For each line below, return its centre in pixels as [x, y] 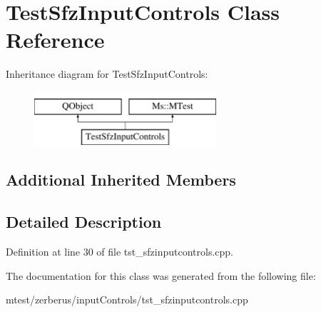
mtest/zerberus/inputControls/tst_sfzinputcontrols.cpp [127, 300]
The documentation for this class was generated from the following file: [161, 275]
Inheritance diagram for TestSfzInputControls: [107, 74]
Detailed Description [84, 222]
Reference [55, 40]
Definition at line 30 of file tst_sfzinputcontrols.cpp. [120, 252]
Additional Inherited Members [121, 180]
